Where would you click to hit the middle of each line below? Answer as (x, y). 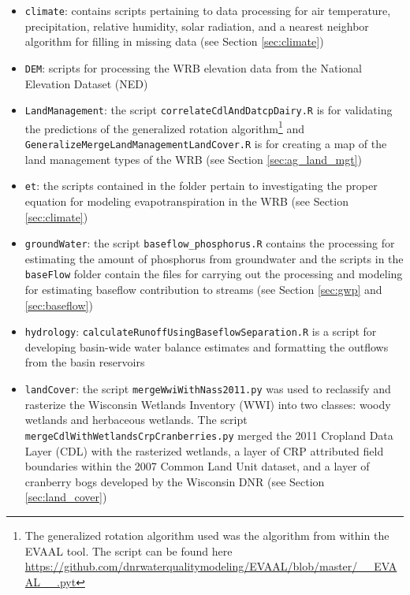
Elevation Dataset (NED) (86, 83)
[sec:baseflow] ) (59, 305)
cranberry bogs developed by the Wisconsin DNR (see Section (175, 481)
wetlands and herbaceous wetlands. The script (136, 420)
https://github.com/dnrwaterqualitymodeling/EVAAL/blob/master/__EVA (211, 566)
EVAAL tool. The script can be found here (129, 550)
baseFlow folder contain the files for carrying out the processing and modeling (214, 274)
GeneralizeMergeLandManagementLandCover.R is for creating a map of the (206, 143)
